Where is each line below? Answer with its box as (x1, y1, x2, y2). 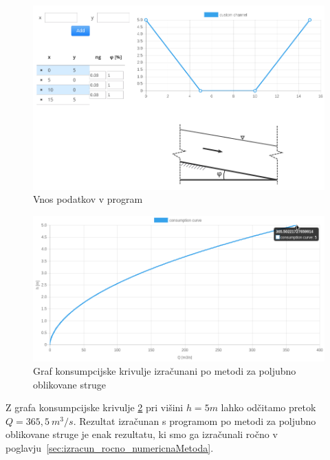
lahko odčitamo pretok (221, 400, 316, 415)
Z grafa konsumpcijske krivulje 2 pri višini (5, 400, 184, 415)
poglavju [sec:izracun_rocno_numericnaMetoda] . (5, 441, 214, 455)
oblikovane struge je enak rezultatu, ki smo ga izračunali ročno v (5, 427, 278, 441)
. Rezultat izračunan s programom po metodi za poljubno (73, 413, 316, 428)
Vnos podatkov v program (33, 192, 143, 206)
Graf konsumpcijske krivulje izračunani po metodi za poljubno (33, 364, 296, 378)
